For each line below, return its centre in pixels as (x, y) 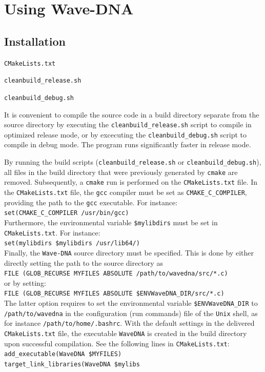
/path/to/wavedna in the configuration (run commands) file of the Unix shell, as (131, 313)
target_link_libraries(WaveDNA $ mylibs (72, 365)
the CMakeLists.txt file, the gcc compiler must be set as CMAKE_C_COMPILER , (126, 192)
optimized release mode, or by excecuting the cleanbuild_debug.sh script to (126, 134)
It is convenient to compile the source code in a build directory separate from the (132, 114)
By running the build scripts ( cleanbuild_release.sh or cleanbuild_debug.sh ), (133, 162)
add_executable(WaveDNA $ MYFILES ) (63, 354)
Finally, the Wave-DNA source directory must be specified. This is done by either (129, 252)
